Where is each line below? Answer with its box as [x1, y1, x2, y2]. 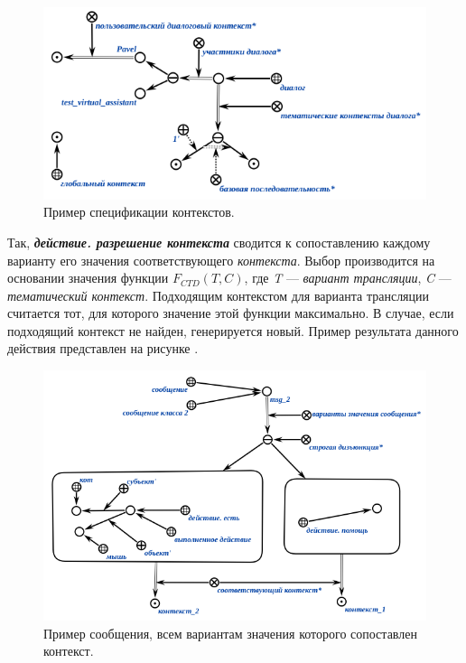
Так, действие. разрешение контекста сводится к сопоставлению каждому [7, 232, 431, 251]
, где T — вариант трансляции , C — [244, 268, 452, 287]
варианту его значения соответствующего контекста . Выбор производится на [7, 250, 435, 269]
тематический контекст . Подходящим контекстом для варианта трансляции [7, 285, 430, 304]
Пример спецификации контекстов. [43, 202, 235, 221]
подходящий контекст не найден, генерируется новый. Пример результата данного [7, 321, 459, 340]
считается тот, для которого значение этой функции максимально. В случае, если [7, 303, 454, 322]
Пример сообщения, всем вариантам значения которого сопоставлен [43, 623, 417, 642]
